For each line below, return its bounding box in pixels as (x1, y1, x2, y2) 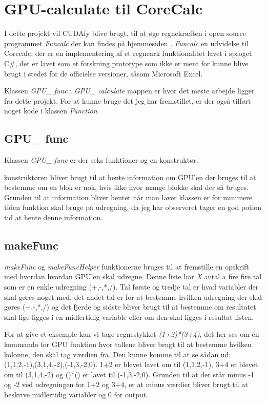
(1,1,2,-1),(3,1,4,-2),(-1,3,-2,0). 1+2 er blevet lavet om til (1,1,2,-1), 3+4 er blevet (4, 359, 258, 370)
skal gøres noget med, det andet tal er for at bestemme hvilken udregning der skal (4, 291, 262, 302)
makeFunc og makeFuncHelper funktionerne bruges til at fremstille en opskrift (4, 261, 249, 272)
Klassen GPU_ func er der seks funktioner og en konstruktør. (4, 155, 198, 165)
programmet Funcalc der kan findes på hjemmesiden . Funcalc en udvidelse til (4, 37, 249, 48)
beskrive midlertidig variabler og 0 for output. (4, 389, 149, 399)
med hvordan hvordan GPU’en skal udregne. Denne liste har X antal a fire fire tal (4, 271, 262, 282)
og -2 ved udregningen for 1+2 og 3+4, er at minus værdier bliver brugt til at (4, 379, 248, 390)
